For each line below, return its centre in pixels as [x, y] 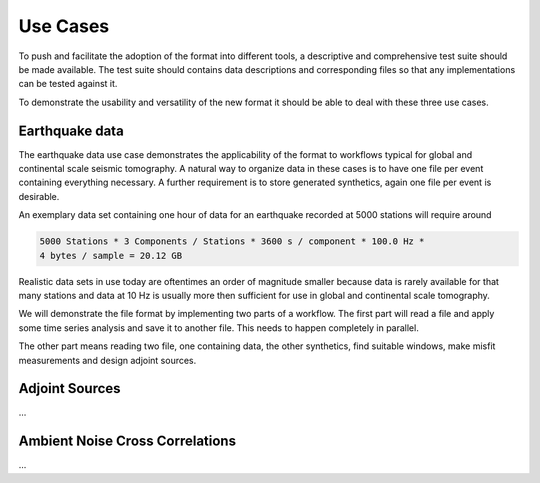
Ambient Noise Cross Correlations [127, 441]
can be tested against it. [68, 84]
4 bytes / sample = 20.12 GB [111, 255]
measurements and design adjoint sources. [107, 360]
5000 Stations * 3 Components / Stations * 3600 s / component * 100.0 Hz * [232, 241]
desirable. [39, 196]
